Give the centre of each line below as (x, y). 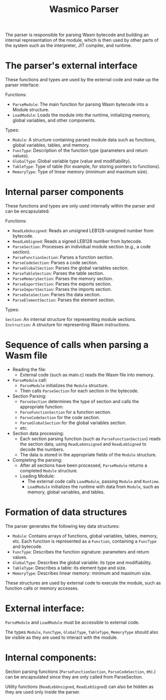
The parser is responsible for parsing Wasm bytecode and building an (77, 35)
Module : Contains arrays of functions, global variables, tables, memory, (85, 536)
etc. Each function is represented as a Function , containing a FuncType (84, 541)
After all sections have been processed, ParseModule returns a (83, 465)
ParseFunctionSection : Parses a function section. (63, 257)
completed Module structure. (49, 471)
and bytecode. (27, 546)
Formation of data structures (66, 512)
